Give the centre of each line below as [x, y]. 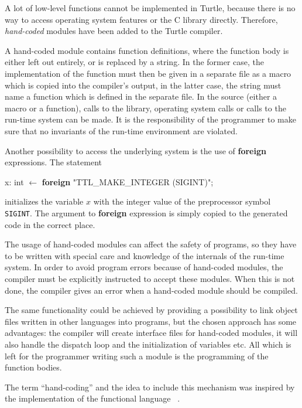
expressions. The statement [53, 162]
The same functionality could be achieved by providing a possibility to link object [151, 310]
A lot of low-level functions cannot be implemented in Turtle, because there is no [150, 8]
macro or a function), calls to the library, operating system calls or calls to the [145, 108]
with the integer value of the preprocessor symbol [182, 201]
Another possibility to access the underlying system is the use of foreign [135, 150]
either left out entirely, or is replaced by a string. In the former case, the [135, 62]
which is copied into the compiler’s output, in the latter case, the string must [143, 85]
